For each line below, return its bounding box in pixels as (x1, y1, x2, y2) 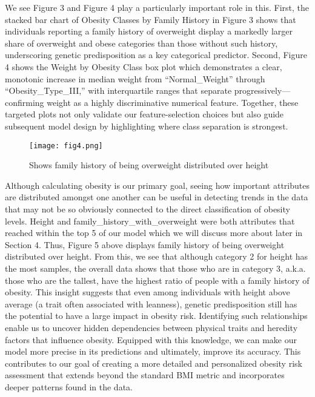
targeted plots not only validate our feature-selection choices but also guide (5, 108, 284, 120)
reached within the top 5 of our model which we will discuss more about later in (5, 226, 303, 239)
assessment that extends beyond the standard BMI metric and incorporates (5, 369, 285, 381)
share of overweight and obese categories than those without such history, (5, 36, 278, 49)
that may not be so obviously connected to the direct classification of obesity (5, 202, 290, 215)
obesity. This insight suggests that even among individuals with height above (5, 286, 290, 298)
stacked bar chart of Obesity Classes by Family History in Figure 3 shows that (5, 13, 296, 25)
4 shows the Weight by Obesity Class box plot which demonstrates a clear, (5, 60, 282, 73)
